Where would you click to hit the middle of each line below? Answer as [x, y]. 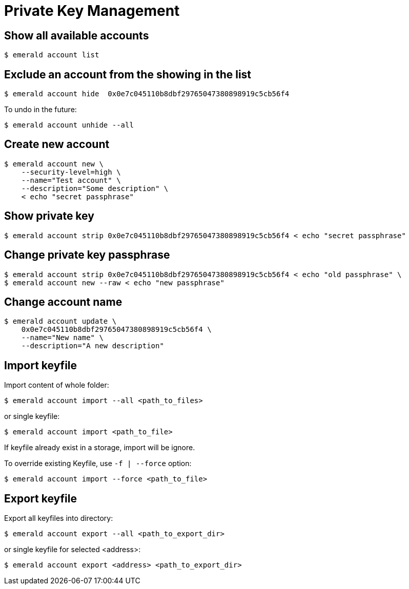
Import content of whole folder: [57, 385]
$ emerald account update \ [60, 321]
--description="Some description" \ [95, 188]
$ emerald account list [52, 55]
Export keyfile [40, 498]
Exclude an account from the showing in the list [128, 74]
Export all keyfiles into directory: [59, 518]
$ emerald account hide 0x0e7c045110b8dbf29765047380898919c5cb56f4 [147, 94]
